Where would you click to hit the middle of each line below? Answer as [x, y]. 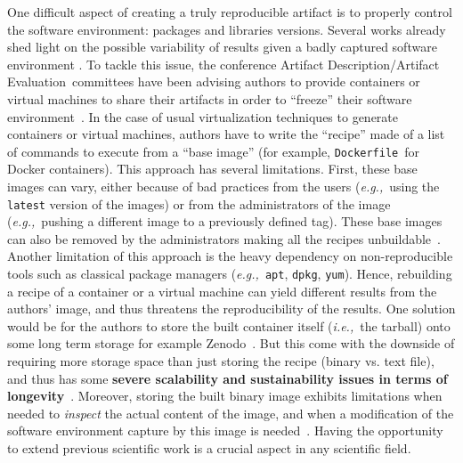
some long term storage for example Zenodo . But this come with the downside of [231, 343]
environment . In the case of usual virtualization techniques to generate [203, 116]
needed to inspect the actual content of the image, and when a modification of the [231, 413]
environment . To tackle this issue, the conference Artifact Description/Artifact [223, 64]
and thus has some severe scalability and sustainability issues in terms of [227, 378]
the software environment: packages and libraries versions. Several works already [227, 29]
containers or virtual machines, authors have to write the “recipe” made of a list [226, 134]
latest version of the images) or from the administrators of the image [199, 203]
